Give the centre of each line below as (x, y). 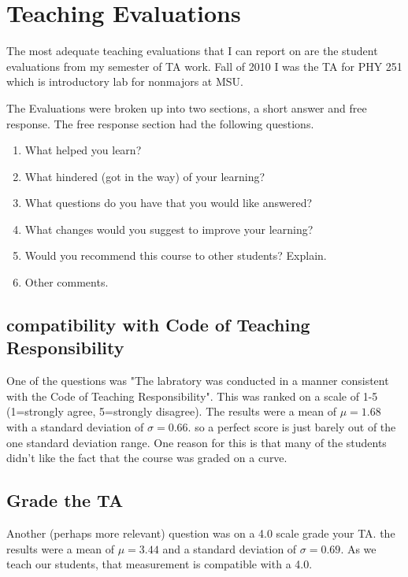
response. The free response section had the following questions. (160, 123)
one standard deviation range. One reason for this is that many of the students (197, 442)
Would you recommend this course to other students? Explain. (176, 255)
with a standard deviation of (75, 427)
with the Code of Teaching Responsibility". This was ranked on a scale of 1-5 (192, 396)
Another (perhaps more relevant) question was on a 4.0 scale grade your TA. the (201, 533)
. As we (358, 548)
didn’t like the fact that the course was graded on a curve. (147, 458)
